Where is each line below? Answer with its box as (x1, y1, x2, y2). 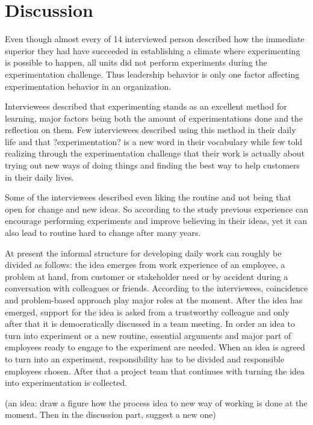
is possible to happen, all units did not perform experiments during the (5, 56, 267, 69)
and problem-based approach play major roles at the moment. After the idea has (5, 294, 303, 306)
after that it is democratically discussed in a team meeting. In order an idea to (5, 317, 295, 330)
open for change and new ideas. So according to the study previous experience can (5, 202, 308, 215)
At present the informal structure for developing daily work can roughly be (5, 246, 282, 259)
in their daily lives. (5, 170, 74, 183)
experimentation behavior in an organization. (5, 79, 172, 92)
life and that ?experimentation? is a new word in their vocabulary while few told (5, 135, 303, 147)
